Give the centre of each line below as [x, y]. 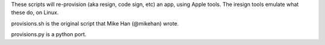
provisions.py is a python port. [49, 34]
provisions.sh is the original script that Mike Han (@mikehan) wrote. [95, 23]
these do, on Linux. [35, 12]
